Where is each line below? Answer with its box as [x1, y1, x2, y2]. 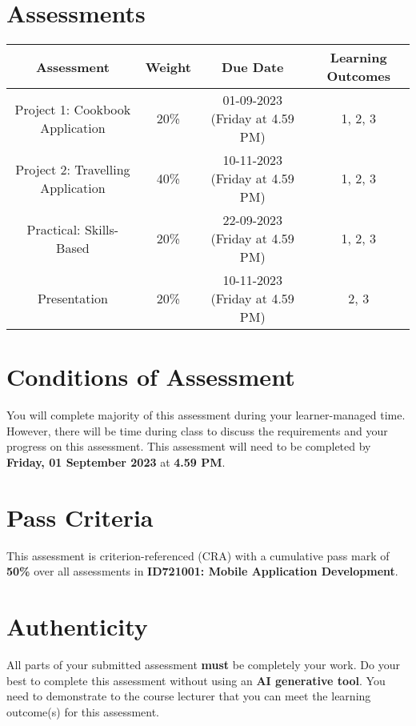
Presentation [37, 289, 108, 308]
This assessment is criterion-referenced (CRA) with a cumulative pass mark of [6, 547, 390, 564]
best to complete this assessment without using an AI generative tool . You [6, 672, 386, 688]
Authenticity [6, 610, 148, 643]
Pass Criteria [6, 500, 154, 533]
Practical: [26, 219, 81, 239]
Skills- [84, 219, 119, 239]
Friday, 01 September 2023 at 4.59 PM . [6, 454, 226, 471]
